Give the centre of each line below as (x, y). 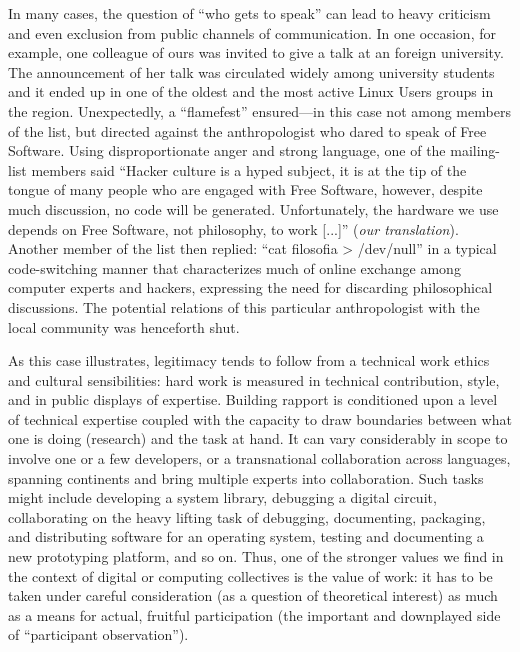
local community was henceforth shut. (124, 326)
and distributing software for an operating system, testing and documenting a (246, 536)
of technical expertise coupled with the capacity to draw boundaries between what (260, 418)
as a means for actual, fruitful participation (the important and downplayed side (254, 614)
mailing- (475, 150)
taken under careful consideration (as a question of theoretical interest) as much (253, 595)
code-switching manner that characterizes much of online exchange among (234, 267)
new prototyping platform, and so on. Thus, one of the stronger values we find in (256, 556)
